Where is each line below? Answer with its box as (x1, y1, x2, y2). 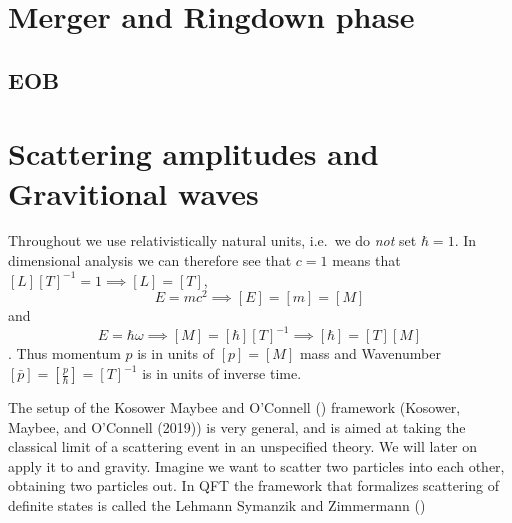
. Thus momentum (8, 343, 121, 364)
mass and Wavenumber (299, 343, 441, 364)
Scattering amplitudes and (8, 133, 379, 174)
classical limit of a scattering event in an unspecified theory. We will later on (8, 436, 478, 457)
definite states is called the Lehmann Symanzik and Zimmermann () (8, 494, 426, 515)
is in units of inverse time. (142, 363, 302, 384)
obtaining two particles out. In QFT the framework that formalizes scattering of (8, 475, 500, 496)
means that (332, 250, 401, 271)
